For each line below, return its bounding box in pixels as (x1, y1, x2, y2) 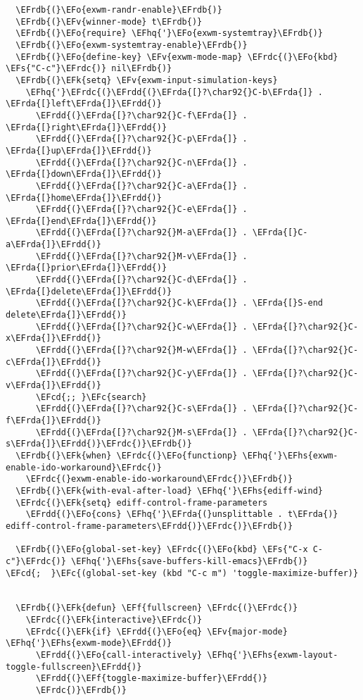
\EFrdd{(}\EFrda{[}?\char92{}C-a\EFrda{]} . (35, 180, 248, 191)
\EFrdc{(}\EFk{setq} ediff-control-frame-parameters (15, 497, 268, 508)
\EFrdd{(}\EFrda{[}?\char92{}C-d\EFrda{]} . (35, 275, 248, 285)
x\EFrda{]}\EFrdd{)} (6, 333, 102, 344)
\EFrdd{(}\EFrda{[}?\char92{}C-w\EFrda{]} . (35, 321, 248, 332)
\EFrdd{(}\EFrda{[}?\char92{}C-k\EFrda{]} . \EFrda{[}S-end (35, 298, 324, 308)
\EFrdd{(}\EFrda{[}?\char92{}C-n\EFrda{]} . (35, 157, 248, 168)
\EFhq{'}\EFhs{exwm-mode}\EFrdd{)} (6, 638, 172, 649)
